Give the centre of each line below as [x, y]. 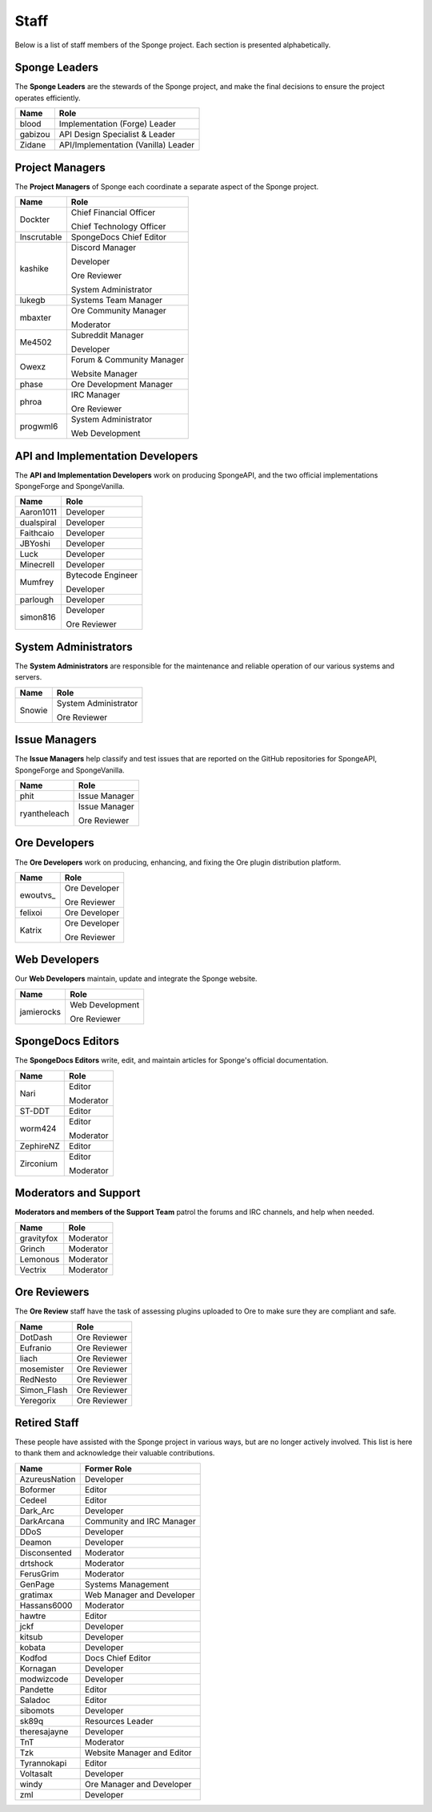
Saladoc [35, 1700]
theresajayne [44, 1731]
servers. [28, 677]
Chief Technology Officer [118, 227]
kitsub [31, 1636]
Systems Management [127, 1584]
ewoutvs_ [38, 895]
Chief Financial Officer [113, 212]
